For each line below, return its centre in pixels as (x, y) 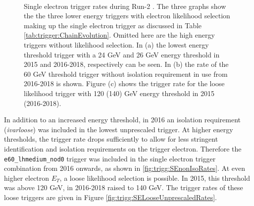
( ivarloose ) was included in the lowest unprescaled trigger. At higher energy (119, 129)
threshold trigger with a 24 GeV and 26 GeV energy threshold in (122, 54)
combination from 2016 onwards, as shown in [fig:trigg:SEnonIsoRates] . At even (125, 168)
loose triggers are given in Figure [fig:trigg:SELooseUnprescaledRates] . (110, 197)
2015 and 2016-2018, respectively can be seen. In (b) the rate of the (126, 64)
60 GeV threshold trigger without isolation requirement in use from (126, 74)
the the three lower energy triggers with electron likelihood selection (127, 16)
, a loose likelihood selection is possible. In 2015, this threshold (155, 178)
